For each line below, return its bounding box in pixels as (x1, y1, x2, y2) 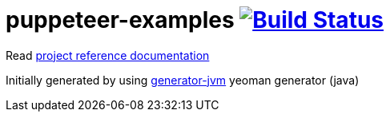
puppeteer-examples (6, 6, 235, 33)
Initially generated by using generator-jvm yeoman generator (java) (6, 73, 360, 87)
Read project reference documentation (6, 48, 210, 62)
